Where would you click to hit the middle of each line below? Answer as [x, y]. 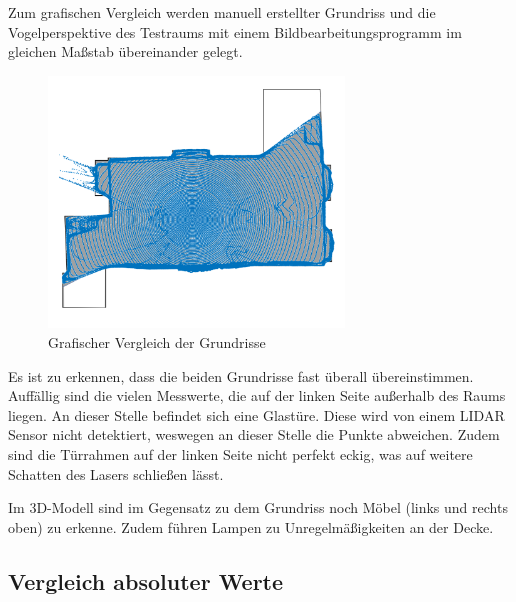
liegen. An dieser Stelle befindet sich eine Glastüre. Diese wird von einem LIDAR [256, 414]
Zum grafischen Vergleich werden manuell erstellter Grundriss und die [222, 12]
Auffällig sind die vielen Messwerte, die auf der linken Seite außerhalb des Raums [257, 395]
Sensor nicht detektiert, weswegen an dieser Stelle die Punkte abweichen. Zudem [254, 434]
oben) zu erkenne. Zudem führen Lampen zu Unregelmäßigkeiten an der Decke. [251, 526]
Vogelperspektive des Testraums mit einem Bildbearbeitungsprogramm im [235, 31]
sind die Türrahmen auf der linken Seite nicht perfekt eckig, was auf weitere [240, 453]
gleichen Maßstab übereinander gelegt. [125, 51]
